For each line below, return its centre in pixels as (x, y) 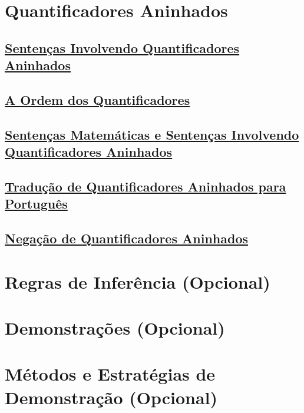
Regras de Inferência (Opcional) (138, 281)
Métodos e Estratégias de (110, 374)
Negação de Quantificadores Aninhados (126, 238)
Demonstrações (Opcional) (115, 328)
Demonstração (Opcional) (111, 397)
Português (36, 204)
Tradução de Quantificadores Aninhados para (146, 186)
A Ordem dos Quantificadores (98, 99)
